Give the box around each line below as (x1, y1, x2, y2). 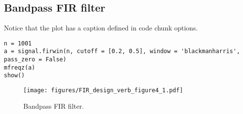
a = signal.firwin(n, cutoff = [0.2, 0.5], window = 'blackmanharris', (4, 48, 240, 55)
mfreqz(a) (4, 64, 35, 71)
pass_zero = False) (4, 56, 66, 63)
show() (4, 72, 25, 79)
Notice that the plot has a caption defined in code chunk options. (4, 23, 198, 33)
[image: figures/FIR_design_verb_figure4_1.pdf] (23, 87, 183, 94)
